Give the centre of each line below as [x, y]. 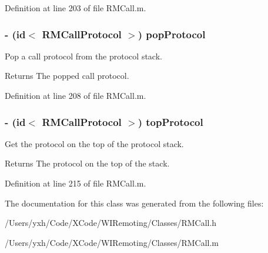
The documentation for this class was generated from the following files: [134, 203]
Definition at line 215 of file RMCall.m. [76, 183]
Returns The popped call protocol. [67, 76]
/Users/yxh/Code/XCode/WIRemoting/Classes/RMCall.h [111, 223]
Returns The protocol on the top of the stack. [87, 163]
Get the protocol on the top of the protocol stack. [94, 143]
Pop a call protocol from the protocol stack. [83, 56]
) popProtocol [172, 34]
